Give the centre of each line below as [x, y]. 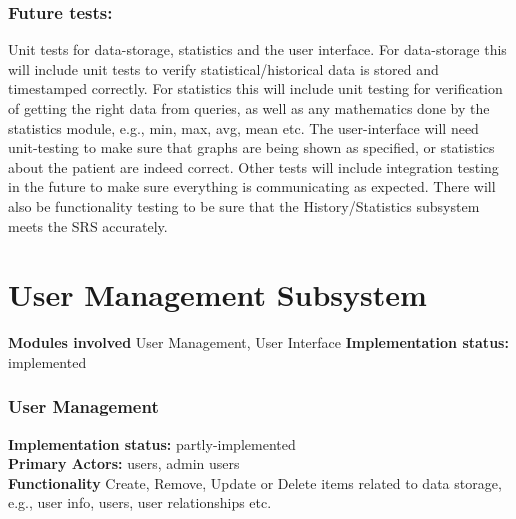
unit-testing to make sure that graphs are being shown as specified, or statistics [251, 147]
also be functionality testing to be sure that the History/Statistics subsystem [244, 205]
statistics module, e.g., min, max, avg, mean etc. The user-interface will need [243, 127]
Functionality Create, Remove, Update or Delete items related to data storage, [255, 482]
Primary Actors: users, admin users [124, 463]
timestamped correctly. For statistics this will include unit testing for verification [255, 88]
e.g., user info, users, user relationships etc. [140, 502]
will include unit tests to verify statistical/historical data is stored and [223, 68]
